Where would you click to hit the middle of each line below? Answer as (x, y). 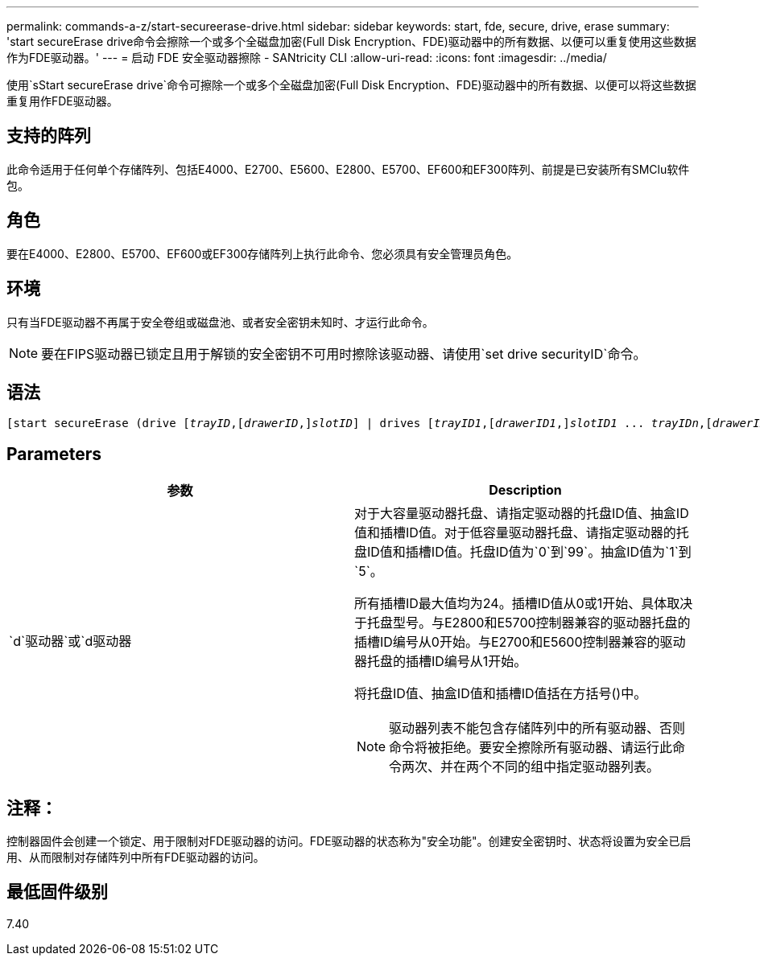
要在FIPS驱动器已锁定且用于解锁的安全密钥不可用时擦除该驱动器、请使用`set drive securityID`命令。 (344, 354)
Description (525, 490)
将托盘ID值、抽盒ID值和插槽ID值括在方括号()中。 (501, 694)
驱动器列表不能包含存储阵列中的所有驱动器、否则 (537, 728)
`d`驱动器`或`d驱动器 (70, 641)
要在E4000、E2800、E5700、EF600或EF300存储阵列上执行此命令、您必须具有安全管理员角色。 (262, 253)
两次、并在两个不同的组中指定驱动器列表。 (531, 767)
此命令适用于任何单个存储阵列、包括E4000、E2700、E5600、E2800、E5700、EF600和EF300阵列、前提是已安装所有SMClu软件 (348, 169)
